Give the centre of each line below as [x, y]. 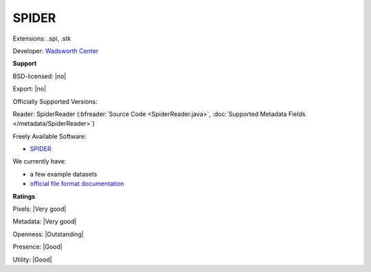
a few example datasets [64, 174]
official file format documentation [77, 184]
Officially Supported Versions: [55, 101]
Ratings [24, 196]
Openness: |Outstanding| [48, 234]
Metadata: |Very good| [45, 222]
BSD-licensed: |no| [40, 76]
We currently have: [40, 161]
